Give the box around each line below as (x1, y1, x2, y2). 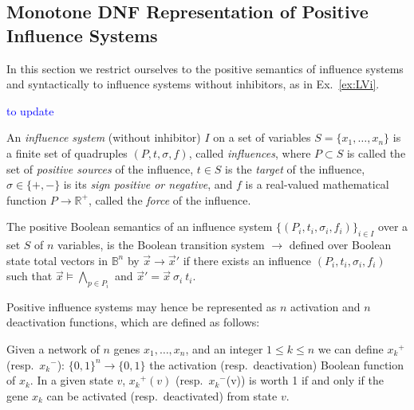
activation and (290, 298, 361, 314)
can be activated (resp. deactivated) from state (46, 387, 278, 404)
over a (378, 218, 408, 235)
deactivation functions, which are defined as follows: (6, 314, 260, 330)
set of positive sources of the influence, (6, 160, 194, 177)
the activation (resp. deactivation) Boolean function (149, 356, 404, 373)
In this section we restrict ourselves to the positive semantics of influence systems (6, 60, 404, 76)
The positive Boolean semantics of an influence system (6, 218, 273, 235)
